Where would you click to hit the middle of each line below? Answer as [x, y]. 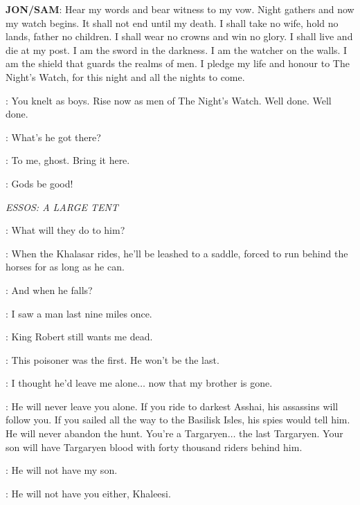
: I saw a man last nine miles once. [79, 313]
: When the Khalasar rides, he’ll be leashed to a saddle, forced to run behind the [177, 253]
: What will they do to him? [65, 230]
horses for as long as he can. [65, 267]
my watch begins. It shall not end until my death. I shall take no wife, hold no [172, 22]
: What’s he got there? [53, 137]
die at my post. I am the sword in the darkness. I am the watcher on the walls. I [177, 49]
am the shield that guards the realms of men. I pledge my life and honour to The [178, 63]
